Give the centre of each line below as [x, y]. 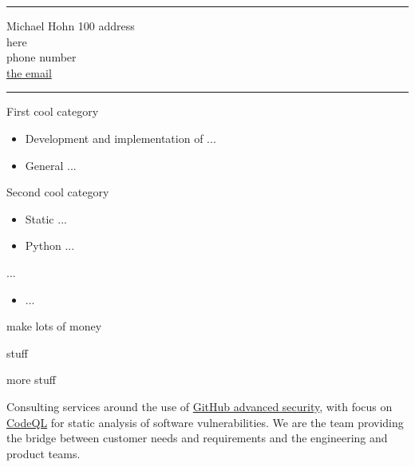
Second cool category [58, 192]
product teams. [43, 453]
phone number [41, 57]
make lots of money [54, 326]
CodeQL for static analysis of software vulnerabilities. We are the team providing [205, 422]
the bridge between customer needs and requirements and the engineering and [197, 438]
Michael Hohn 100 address [71, 26]
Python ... [50, 245]
